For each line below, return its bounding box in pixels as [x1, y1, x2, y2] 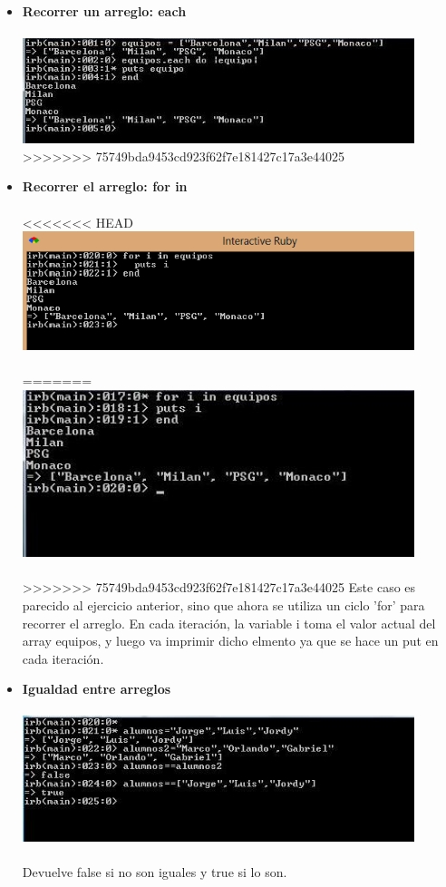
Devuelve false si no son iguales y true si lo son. [22, 863, 287, 882]
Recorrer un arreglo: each [22, 2, 187, 20]
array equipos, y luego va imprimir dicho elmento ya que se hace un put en [22, 631, 439, 650]
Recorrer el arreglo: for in [22, 177, 188, 196]
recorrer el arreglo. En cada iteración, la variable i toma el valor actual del [22, 613, 436, 632]
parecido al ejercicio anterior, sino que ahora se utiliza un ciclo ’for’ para [22, 595, 425, 614]
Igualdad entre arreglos [22, 679, 171, 698]
